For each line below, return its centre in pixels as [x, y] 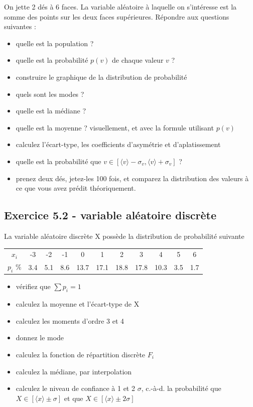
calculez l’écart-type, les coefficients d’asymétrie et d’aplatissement [118, 144]
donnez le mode [40, 337]
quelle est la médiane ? [51, 111]
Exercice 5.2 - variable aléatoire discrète [110, 215]
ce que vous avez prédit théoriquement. [76, 188]
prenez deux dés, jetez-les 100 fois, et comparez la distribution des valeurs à [132, 178]
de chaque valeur [138, 60]
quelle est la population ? [55, 43]
